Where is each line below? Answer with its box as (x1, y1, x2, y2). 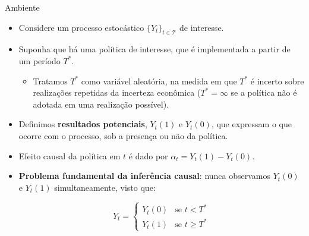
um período (18, 54, 61, 67)
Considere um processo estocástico (18, 21, 144, 33)
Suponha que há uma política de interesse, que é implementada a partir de (18, 43, 291, 55)
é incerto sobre (250, 74, 304, 87)
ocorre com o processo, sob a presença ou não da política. (18, 129, 228, 141)
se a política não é (231, 86, 297, 99)
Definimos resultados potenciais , (18, 118, 147, 130)
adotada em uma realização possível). (33, 97, 169, 110)
